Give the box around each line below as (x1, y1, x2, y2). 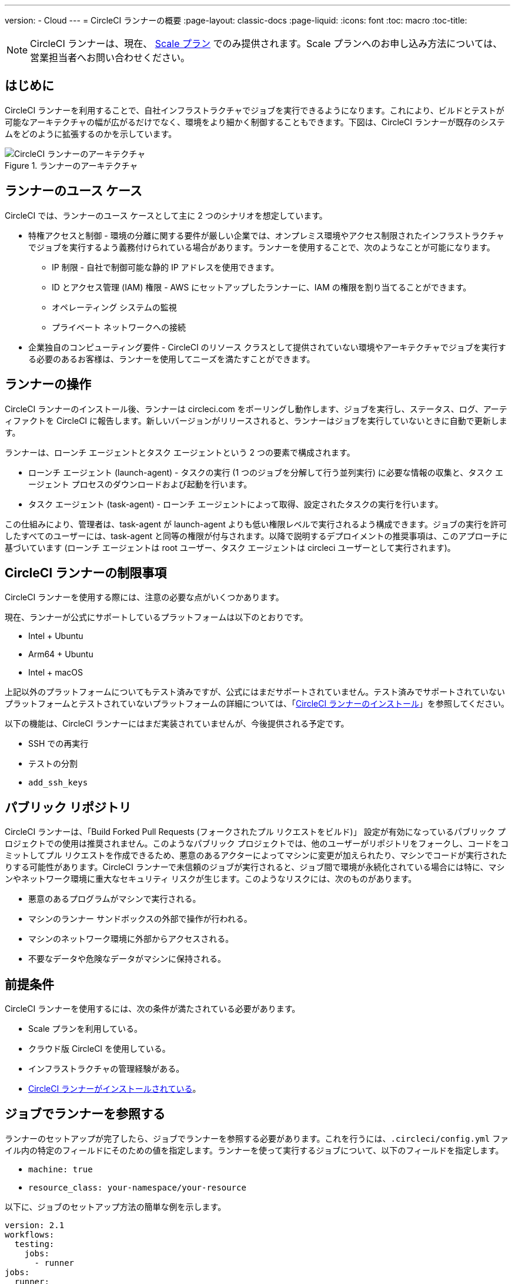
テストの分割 (28, 758, 78, 769)
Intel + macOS (28, 667, 83, 678)
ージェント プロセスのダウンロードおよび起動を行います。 (28, 479, 252, 489)
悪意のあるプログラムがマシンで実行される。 (28, 894, 201, 904)
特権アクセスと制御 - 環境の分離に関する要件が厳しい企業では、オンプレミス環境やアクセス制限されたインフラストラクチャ (28, 230, 504, 240)
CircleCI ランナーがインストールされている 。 (28, 1084, 201, 1094)
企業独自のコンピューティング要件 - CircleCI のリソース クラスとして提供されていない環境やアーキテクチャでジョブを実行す (28, 342, 506, 352)
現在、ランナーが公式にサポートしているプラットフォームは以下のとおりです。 (5, 612, 308, 623)
